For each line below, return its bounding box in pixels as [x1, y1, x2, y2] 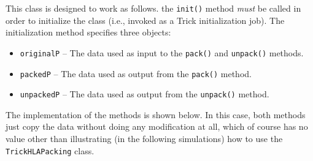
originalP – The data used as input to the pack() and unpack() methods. [20, 46, 304, 59]
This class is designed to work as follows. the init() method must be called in [6, 2, 301, 14]
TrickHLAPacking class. [6, 144, 95, 157]
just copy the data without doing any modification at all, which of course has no [6, 120, 308, 133]
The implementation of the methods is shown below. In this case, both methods [6, 108, 306, 121]
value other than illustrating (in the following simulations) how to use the [6, 132, 283, 144]
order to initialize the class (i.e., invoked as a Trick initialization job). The [6, 13, 285, 26]
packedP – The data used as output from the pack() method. [20, 67, 252, 80]
